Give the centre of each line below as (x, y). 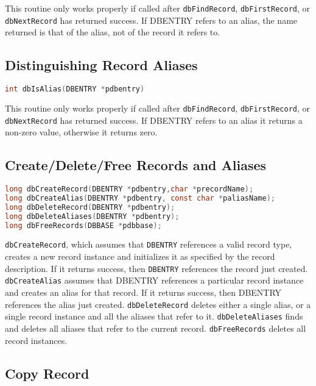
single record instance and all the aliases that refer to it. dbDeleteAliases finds (154, 316)
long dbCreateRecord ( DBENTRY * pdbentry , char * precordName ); (129, 189)
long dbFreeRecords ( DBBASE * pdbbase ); (83, 225)
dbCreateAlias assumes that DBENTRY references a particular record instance (154, 280)
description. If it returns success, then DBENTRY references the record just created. (156, 268)
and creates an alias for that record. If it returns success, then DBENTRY (143, 292)
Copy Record (47, 373)
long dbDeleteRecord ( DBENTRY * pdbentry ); (90, 207)
